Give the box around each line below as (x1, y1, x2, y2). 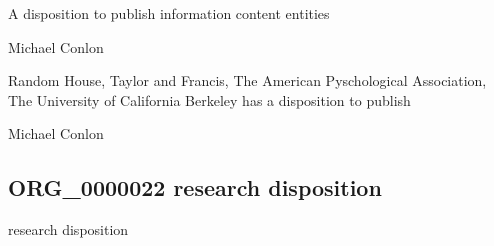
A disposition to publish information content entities (8, 3, 330, 23)
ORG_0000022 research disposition (8, 172, 382, 203)
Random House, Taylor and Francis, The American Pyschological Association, (8, 70, 487, 91)
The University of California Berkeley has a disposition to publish (8, 89, 411, 110)
